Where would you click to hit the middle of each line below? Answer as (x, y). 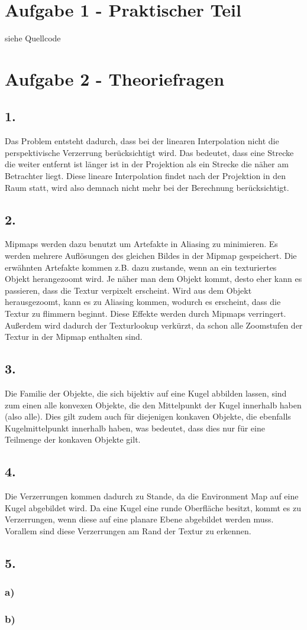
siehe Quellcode (33, 38)
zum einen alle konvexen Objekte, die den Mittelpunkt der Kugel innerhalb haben (153, 405)
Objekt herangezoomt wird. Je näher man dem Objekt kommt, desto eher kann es (153, 279)
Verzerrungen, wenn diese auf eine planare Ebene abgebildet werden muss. (139, 519)
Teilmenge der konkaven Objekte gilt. (73, 439)
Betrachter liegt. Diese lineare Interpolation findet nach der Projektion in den (145, 176)
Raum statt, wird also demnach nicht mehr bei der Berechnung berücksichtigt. (147, 187)
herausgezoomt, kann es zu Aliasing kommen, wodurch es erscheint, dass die (143, 302)
